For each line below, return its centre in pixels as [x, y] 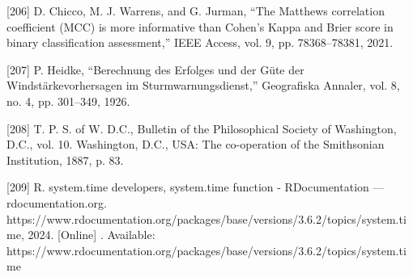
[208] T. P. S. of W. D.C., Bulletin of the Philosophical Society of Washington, [202, 128]
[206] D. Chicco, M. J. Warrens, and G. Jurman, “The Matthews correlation [196, 10]
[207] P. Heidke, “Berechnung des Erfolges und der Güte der [155, 69]
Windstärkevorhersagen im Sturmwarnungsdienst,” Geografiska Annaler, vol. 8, [203, 85]
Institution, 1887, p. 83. [65, 159]
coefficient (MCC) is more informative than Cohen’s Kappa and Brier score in [200, 26]
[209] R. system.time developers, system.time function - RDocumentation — [196, 187]
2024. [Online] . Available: [92, 235]
